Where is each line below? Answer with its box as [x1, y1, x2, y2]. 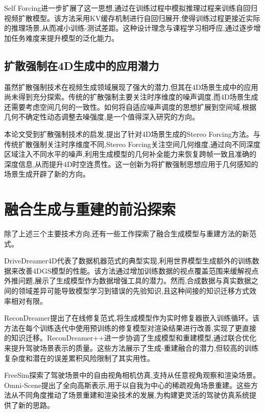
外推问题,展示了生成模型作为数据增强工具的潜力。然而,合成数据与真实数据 [4, 275, 251, 286]
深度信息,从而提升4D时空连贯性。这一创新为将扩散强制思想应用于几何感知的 [4, 158, 258, 169]
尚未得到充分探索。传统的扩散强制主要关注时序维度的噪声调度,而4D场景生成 [4, 91, 258, 102]
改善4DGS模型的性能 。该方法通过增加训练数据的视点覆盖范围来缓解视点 [18, 265, 259, 276]
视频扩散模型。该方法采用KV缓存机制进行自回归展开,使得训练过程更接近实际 [4, 12, 260, 23]
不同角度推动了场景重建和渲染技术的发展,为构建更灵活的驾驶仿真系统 [18, 390, 249, 400]
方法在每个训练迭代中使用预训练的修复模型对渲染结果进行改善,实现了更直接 [4, 322, 256, 333]
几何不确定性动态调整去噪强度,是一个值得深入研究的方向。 [4, 111, 199, 122]
